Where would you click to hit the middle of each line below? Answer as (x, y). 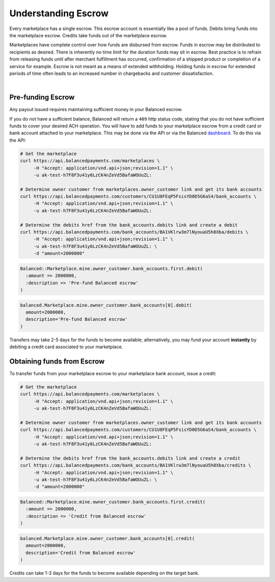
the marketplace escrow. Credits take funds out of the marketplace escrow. (88, 35)
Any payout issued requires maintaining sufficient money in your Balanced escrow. (96, 109)
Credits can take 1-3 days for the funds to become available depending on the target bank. (104, 573)
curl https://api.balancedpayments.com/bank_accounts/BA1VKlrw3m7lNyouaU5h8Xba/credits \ (136, 465)
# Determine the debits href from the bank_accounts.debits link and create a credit (130, 458)
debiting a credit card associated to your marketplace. (66, 347)
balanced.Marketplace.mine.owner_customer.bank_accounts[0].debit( (106, 305)
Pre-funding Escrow (42, 98)
